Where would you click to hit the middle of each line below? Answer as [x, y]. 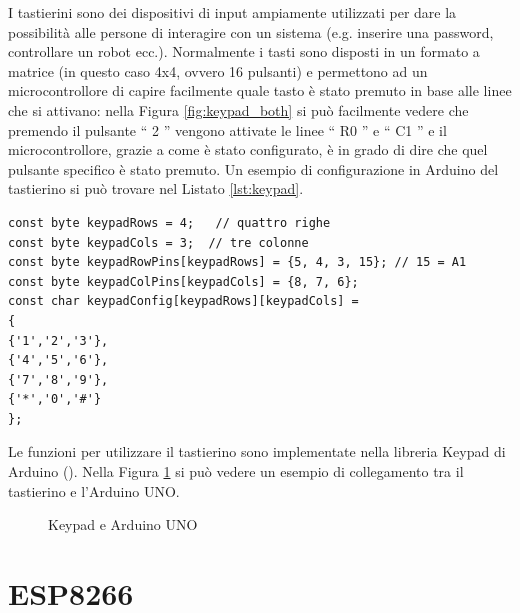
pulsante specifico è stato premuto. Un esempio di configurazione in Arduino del [253, 168]
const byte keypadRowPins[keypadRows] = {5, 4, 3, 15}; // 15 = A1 [237, 262]
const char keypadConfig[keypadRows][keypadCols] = [183, 301]
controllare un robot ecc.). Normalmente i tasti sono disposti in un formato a [244, 51]
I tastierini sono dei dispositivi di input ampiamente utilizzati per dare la [232, 12]
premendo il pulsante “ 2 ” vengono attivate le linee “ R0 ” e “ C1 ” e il [227, 129]
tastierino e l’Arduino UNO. [94, 490]
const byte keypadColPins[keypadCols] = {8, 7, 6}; [183, 281]
